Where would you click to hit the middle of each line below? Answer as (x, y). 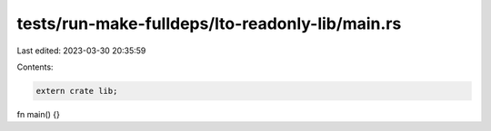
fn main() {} (39, 114)
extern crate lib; (77, 91)
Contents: (35, 67)
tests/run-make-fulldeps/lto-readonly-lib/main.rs (209, 23)
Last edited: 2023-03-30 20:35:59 (81, 51)
